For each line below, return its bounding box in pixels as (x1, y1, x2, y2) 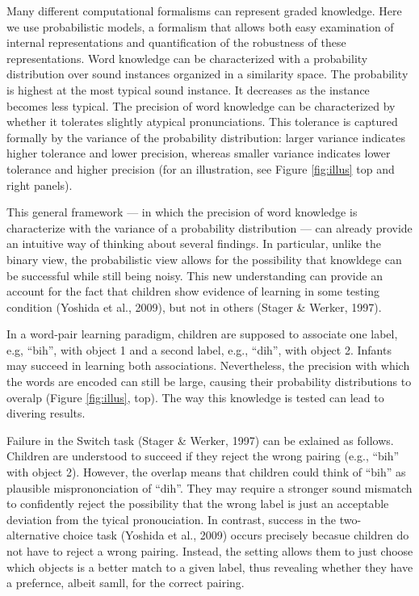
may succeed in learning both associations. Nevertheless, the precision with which (6, 357, 410, 374)
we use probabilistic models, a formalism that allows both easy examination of (6, 18, 394, 35)
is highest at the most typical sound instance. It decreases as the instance (6, 81, 370, 98)
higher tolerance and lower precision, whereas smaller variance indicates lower (6, 145, 391, 162)
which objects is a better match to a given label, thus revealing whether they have (6, 558, 413, 575)
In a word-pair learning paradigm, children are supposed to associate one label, (6, 325, 398, 342)
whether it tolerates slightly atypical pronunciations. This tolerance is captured (6, 113, 398, 130)
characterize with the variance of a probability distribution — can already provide (6, 219, 413, 236)
